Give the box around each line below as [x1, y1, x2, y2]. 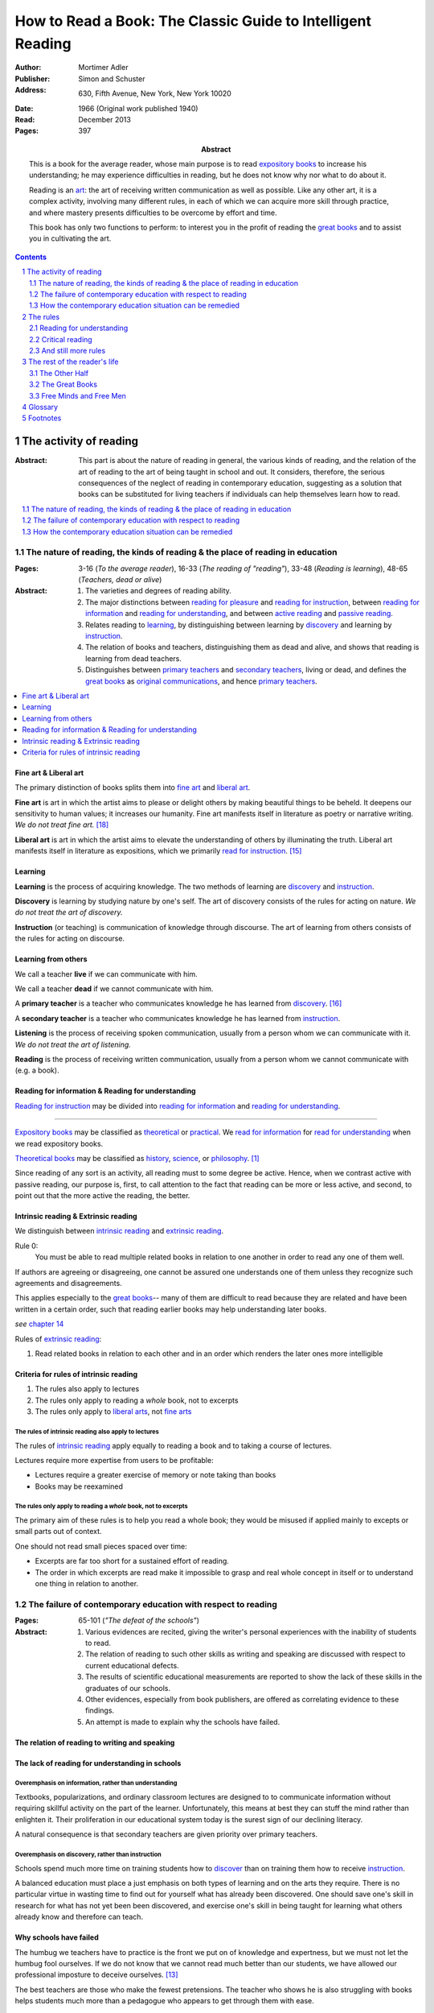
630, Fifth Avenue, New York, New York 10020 [78, 89, 232, 98]
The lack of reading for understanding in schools [14, 1758, 182, 1767]
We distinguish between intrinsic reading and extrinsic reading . [14, 1226, 224, 1236]
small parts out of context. [14, 1527, 102, 1536]
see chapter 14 [14, 1319, 64, 1329]
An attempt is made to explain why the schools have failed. [85, 1717, 280, 1726]
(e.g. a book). [14, 1065, 59, 1075]
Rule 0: [14, 1241, 39, 1250]
